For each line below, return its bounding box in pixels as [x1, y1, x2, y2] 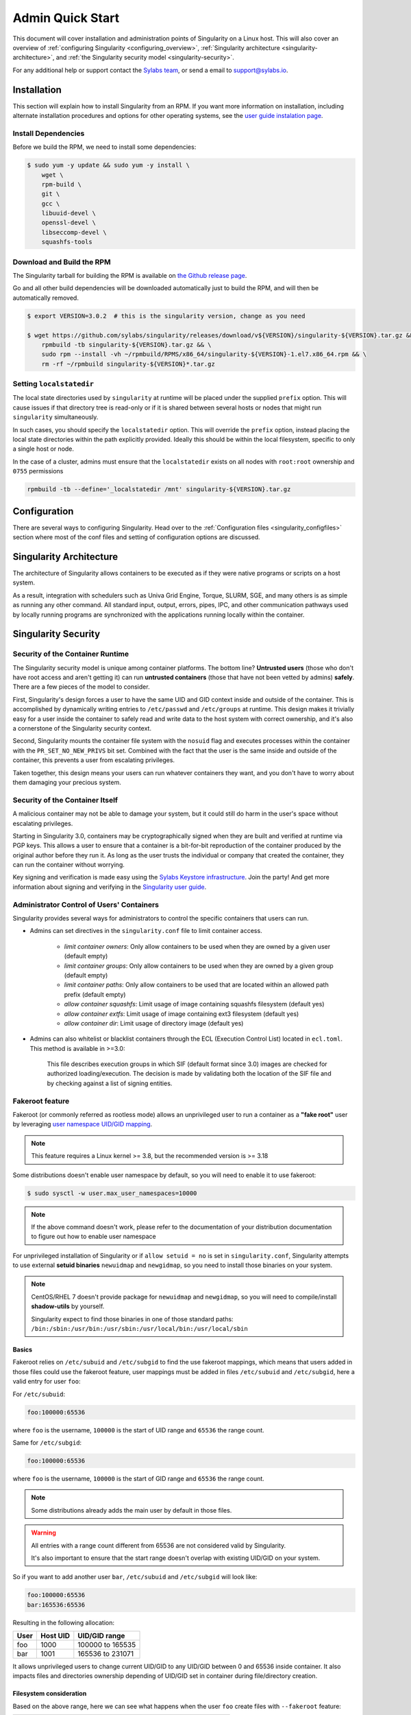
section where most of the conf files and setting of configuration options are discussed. [12, 533, 260, 541]
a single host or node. [12, 445, 75, 453]
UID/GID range [77, 1631, 125, 1641]
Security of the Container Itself [12, 795, 119, 805]
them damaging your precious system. [12, 778, 121, 786]
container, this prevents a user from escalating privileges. [12, 756, 175, 764]
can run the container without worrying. [12, 861, 125, 869]
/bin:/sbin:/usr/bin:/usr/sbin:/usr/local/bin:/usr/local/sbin [31, 1325, 248, 1333]
